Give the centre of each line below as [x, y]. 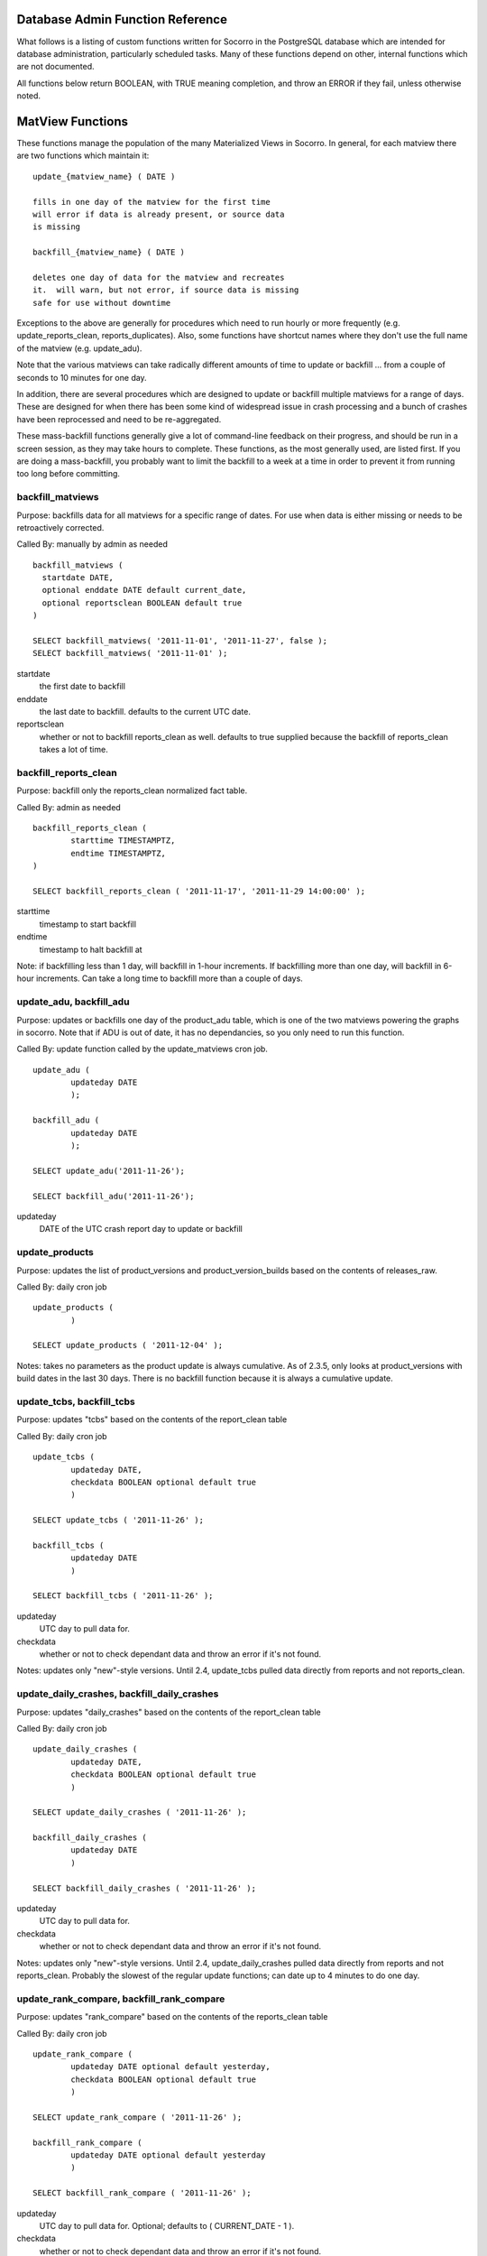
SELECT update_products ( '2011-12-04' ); [128, 1345]
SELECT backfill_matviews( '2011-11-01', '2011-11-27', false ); [180, 641]
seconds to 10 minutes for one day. [82, 377]
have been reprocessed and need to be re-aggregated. [119, 419]
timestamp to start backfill [88, 924]
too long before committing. [69, 474]
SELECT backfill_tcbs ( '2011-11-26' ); [123, 1596]
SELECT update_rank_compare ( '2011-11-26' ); [138, 2117]
